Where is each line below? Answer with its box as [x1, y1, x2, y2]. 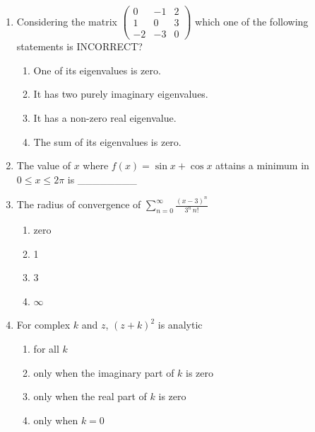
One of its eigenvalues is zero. [33, 62, 161, 77]
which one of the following [195, 13, 309, 28]
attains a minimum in [215, 158, 309, 173]
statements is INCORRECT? [16, 39, 143, 54]
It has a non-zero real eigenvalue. [33, 110, 177, 125]
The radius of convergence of [16, 197, 141, 212]
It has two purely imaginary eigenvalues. [33, 86, 208, 101]
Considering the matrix [16, 13, 117, 28]
